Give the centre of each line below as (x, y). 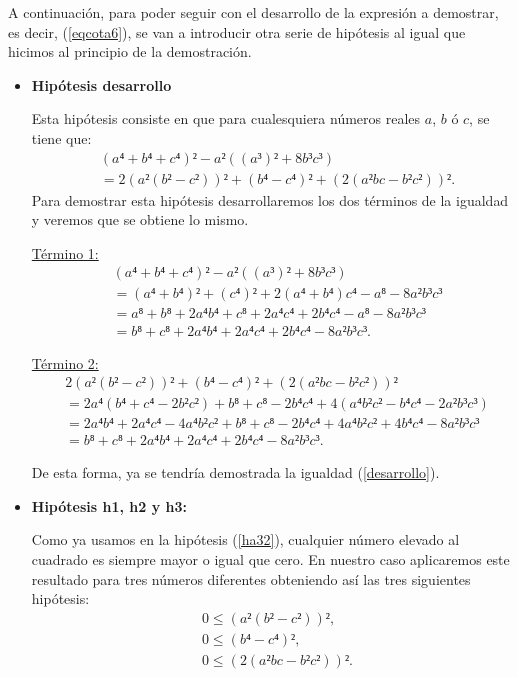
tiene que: (61, 137)
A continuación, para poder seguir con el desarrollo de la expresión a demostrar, (253, 12)
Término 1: (65, 252)
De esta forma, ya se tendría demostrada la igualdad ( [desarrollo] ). (235, 472)
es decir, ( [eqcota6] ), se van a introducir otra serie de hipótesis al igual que (237, 31)
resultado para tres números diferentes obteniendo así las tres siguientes (251, 578)
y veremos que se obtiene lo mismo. (140, 219)
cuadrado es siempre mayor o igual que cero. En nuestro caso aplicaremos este (270, 559)
